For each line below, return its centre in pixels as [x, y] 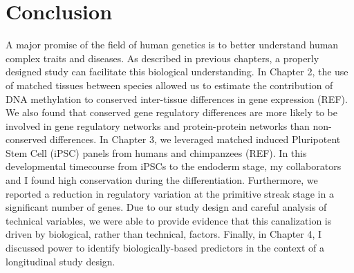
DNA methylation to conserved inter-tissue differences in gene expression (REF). [177, 98]
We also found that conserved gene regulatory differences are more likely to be [171, 112]
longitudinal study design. [60, 261]
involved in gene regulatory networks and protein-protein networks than [158, 125]
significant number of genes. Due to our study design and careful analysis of [166, 207]
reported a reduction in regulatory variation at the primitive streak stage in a [170, 193]
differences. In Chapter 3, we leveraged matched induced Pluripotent [195, 139]
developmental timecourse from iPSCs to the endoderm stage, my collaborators [174, 166]
